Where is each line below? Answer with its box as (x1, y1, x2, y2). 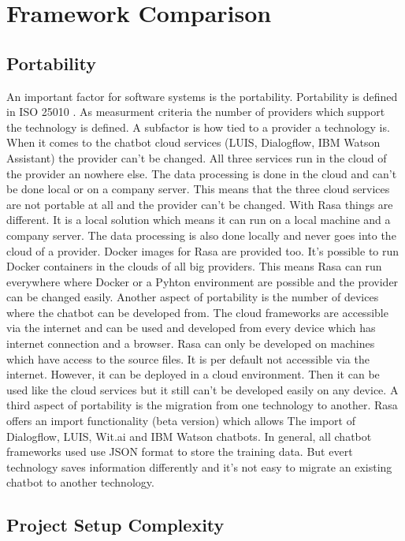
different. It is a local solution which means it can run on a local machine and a (6, 211, 391, 228)
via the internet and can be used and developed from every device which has (6, 319, 376, 336)
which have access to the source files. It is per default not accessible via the (6, 350, 370, 367)
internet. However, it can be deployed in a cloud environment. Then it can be (6, 366, 380, 382)
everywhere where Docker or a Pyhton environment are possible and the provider (6, 273, 399, 289)
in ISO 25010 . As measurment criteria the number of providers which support (6, 103, 385, 120)
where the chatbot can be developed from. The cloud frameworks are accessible (6, 304, 388, 320)
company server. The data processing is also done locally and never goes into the (6, 226, 396, 243)
